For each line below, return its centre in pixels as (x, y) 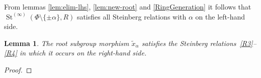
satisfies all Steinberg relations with (132, 16)
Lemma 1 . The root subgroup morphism (67, 43)
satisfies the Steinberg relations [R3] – (199, 43)
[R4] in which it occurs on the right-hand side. (75, 53)
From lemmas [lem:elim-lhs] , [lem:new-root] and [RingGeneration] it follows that (128, 6)
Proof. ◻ (18, 69)
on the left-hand (220, 16)
